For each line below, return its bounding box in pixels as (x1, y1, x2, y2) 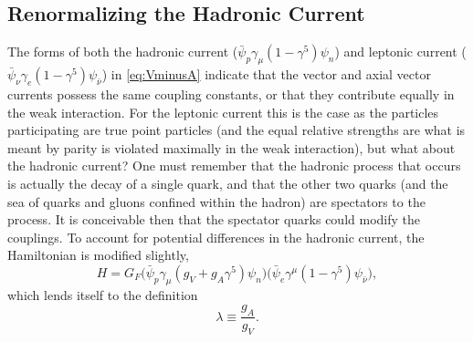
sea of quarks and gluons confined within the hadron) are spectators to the (7, 192, 426, 211)
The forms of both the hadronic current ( (7, 42, 238, 61)
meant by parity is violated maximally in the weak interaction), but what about (7, 138, 456, 157)
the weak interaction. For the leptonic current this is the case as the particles (7, 102, 439, 121)
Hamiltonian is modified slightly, (7, 245, 189, 264)
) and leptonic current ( (334, 42, 467, 61)
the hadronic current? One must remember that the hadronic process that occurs (7, 156, 461, 175)
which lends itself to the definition (7, 285, 198, 304)
